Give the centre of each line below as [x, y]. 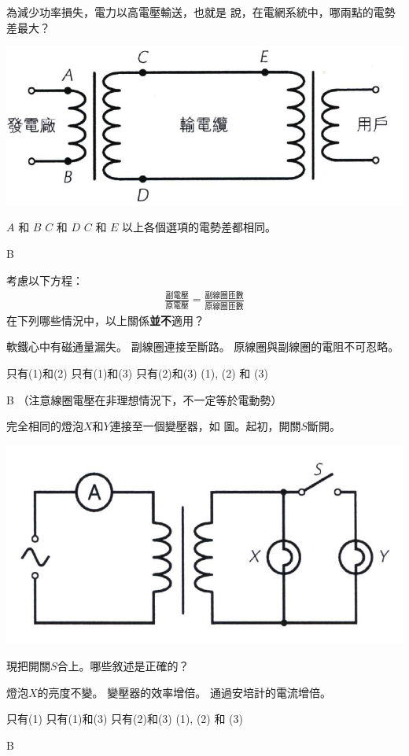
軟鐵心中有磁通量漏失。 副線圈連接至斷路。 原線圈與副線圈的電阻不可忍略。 [203, 347]
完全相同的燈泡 [45, 426]
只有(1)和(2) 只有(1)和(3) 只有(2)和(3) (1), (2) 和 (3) [137, 373]
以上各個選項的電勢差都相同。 [199, 227]
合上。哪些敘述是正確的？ [123, 666]
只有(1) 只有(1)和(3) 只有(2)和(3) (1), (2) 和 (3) [125, 719]
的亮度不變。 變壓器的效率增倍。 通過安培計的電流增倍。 [184, 692]
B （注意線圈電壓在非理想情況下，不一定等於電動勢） [144, 399]
